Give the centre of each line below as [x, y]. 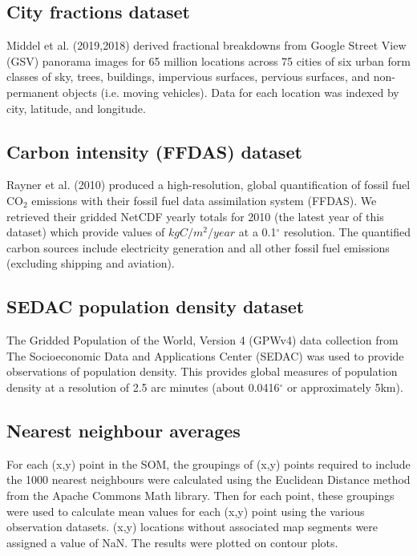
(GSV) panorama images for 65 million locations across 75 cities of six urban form [208, 60]
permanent [33, 92]
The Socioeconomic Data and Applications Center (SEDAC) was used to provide [205, 355]
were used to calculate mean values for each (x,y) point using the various [186, 511]
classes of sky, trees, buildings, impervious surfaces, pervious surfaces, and [188, 77]
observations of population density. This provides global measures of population [202, 371]
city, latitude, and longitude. [76, 108]
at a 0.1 [257, 232]
